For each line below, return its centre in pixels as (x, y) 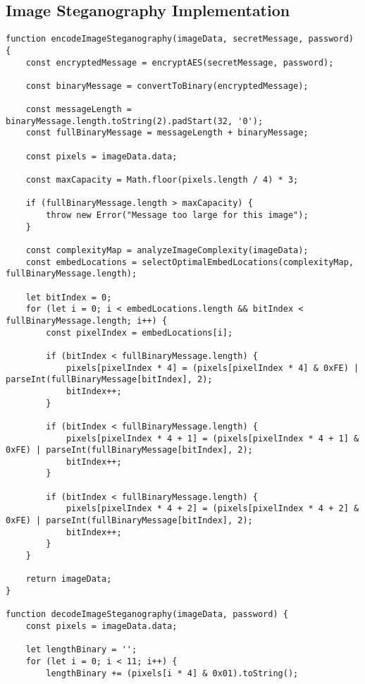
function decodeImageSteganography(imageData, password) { (147, 615)
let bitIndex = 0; (69, 297)
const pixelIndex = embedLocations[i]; (140, 332)
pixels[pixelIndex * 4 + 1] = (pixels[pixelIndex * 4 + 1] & (212, 438)
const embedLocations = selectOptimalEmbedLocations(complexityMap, (190, 262)
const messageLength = (79, 110)
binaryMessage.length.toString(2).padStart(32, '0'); (135, 121)
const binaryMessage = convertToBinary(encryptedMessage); (167, 86)
